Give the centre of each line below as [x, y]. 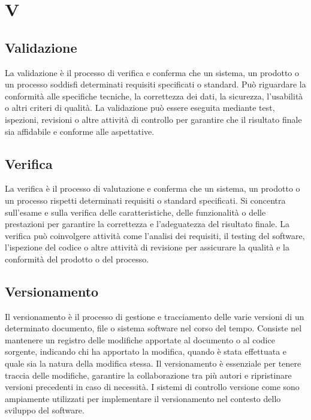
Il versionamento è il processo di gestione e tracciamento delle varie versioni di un [155, 316]
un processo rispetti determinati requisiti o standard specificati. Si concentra [145, 200]
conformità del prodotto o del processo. [77, 259]
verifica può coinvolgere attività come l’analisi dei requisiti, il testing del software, [155, 235]
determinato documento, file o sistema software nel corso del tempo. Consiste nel [153, 328]
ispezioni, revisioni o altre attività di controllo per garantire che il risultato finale [153, 119]
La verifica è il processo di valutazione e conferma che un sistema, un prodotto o [153, 188]
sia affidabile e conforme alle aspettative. [80, 131]
